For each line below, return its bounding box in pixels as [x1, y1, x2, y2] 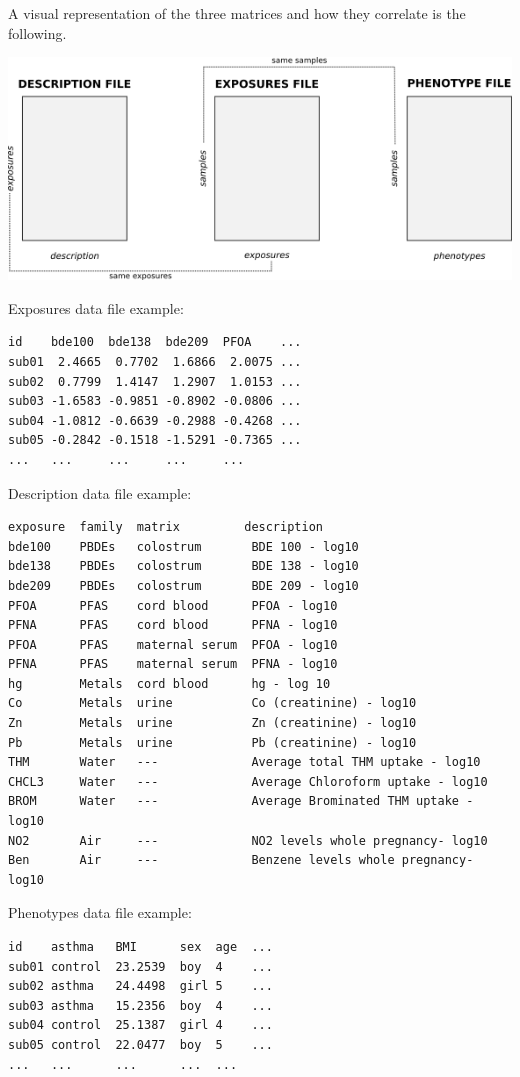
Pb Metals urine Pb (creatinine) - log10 [8, 735, 417, 750]
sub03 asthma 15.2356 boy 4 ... [8, 998, 273, 1013]
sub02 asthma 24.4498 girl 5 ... [8, 979, 273, 994]
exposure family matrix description [8, 520, 323, 535]
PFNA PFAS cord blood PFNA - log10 [8, 618, 338, 633]
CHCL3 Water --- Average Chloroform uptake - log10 [8, 774, 488, 789]
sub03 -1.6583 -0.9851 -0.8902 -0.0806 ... [8, 394, 302, 409]
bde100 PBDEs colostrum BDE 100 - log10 [8, 539, 359, 554]
